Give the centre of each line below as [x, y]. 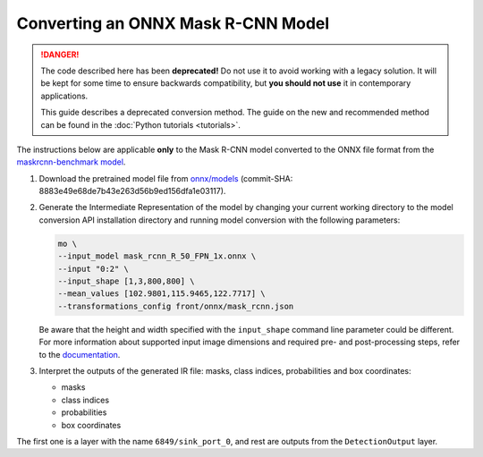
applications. [64, 96]
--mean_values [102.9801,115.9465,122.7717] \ [161, 294]
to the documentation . [80, 354]
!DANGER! [60, 55]
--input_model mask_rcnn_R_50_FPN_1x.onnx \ [157, 256]
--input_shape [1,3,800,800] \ [127, 281]
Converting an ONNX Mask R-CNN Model [173, 23]
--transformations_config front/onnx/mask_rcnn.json [176, 306]
